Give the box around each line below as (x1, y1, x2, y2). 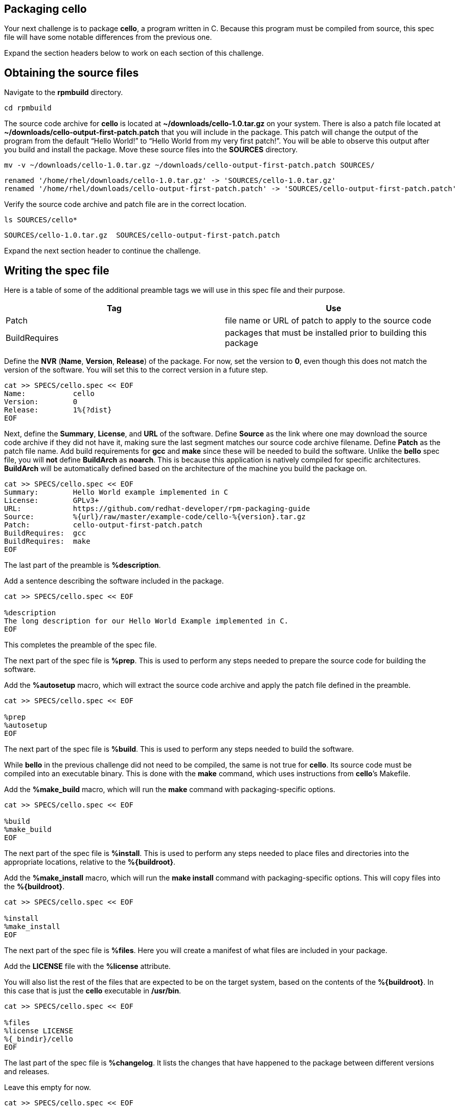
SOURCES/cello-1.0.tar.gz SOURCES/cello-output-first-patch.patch (4, 231, 280, 240)
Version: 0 (4, 398, 78, 406)
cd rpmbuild (4, 104, 52, 112)
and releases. (4, 1067, 50, 1076)
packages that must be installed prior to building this (225, 328, 427, 338)
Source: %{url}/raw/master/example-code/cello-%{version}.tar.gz (4, 513, 306, 521)
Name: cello (4, 389, 95, 398)
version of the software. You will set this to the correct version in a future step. (4, 365, 268, 375)
